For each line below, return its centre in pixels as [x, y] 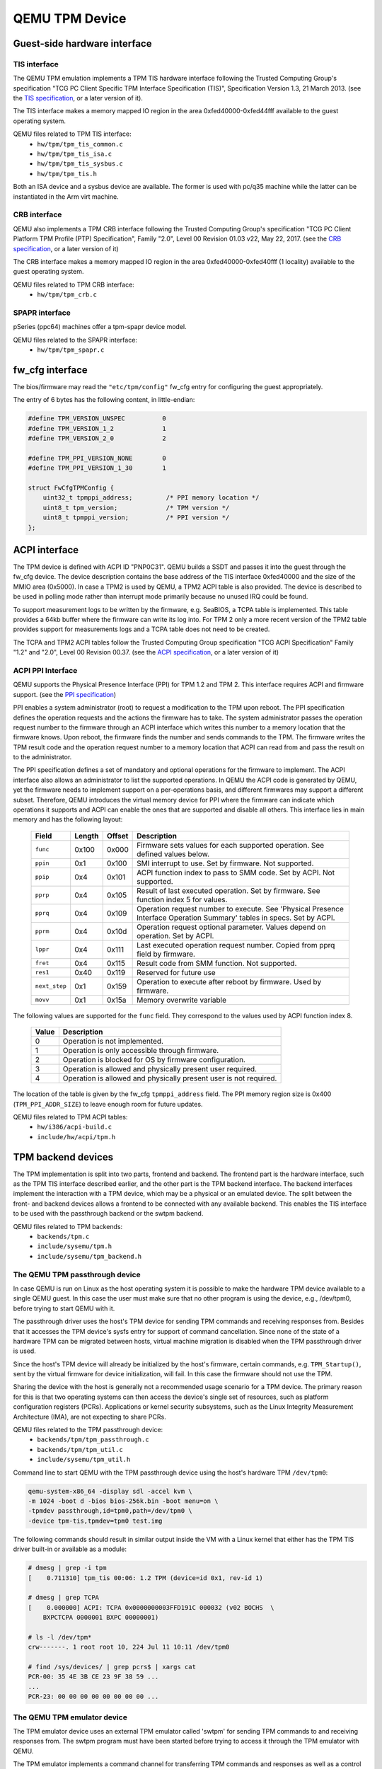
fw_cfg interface [50, 370]
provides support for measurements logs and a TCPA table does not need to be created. [141, 629]
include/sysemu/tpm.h [75, 1246]
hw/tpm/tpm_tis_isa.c [75, 154]
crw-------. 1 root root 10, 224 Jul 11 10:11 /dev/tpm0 [129, 1647]
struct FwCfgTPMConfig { [71, 488]
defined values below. [173, 854]
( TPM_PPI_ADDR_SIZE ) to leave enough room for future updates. [108, 1104]
